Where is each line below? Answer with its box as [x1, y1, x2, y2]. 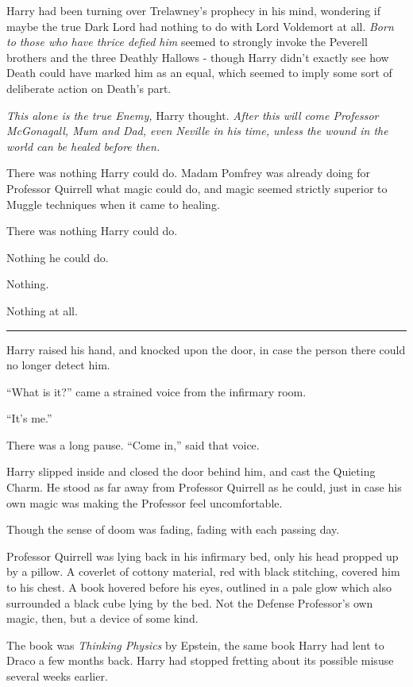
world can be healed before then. [6, 137, 160, 154]
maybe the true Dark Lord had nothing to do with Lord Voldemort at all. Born [6, 17, 394, 34]
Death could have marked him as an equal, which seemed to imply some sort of [6, 64, 392, 81]
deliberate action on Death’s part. [6, 79, 172, 96]
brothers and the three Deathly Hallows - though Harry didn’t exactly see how [6, 48, 389, 65]
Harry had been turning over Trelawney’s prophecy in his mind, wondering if [6, 2, 381, 18]
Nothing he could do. [6, 249, 109, 265]
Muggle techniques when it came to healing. [6, 195, 220, 212]
